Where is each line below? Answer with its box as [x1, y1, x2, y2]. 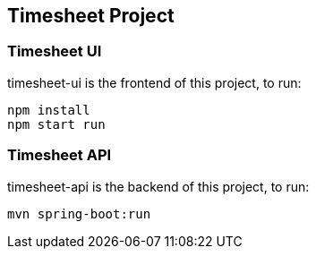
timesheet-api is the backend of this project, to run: [7, 178, 310, 194]
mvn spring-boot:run [7, 206, 151, 221]
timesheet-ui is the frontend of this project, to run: [7, 74, 302, 90]
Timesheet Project [7, 4, 175, 27]
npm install [7, 102, 90, 117]
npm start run [7, 116, 106, 132]
